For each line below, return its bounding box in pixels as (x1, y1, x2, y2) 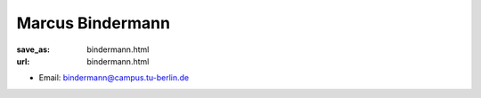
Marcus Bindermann (16, 13, 171, 33)
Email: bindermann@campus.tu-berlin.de (38, 72, 190, 83)
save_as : (16, 44, 51, 55)
